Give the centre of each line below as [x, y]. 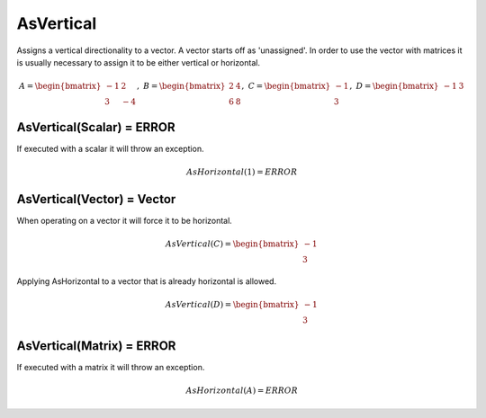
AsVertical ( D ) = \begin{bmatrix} [232, 305]
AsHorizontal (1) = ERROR [242, 172]
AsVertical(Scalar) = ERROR [96, 127]
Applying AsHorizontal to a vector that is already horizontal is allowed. [147, 281]
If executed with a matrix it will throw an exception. [111, 367]
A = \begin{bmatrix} [60, 86]
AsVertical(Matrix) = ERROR [96, 346]
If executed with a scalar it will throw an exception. [110, 148]
